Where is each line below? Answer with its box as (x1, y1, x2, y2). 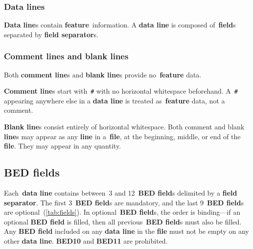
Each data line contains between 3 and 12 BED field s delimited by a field (4, 188, 237, 198)
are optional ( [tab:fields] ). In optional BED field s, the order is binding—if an (4, 207, 240, 217)
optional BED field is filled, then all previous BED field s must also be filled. (4, 216, 242, 226)
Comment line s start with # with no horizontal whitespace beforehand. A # (4, 86, 238, 96)
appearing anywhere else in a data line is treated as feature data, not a (4, 95, 225, 105)
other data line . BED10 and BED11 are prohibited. (4, 236, 168, 246)
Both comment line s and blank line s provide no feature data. (4, 69, 202, 79)
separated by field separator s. (4, 29, 98, 39)
